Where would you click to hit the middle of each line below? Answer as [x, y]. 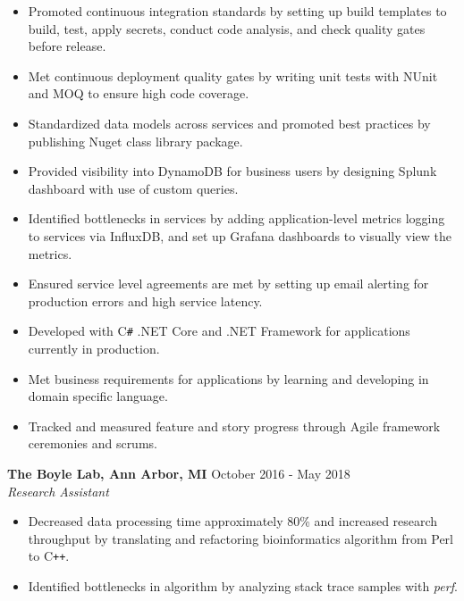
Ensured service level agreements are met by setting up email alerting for [228, 284]
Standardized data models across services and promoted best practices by [229, 123]
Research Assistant [58, 491]
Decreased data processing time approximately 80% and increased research [233, 521]
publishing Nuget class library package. [135, 141]
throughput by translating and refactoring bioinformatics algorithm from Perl [240, 538]
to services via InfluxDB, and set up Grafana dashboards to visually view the [240, 235]
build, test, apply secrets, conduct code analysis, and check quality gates [227, 28]
